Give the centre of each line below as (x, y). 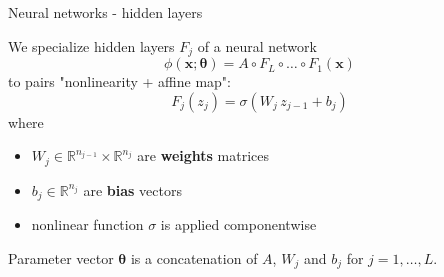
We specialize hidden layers (91, 45)
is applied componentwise (238, 224)
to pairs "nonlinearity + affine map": (119, 81)
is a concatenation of (194, 257)
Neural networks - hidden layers (105, 12)
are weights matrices (203, 155)
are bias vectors (132, 189)
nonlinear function (87, 224)
